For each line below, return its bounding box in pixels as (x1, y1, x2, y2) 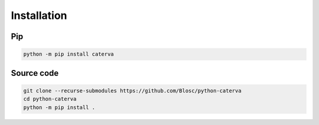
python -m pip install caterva (23, 51, 115, 57)
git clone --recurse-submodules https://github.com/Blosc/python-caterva (23, 87, 242, 94)
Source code (11, 68, 59, 78)
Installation (11, 9, 67, 22)
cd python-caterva (23, 95, 77, 102)
